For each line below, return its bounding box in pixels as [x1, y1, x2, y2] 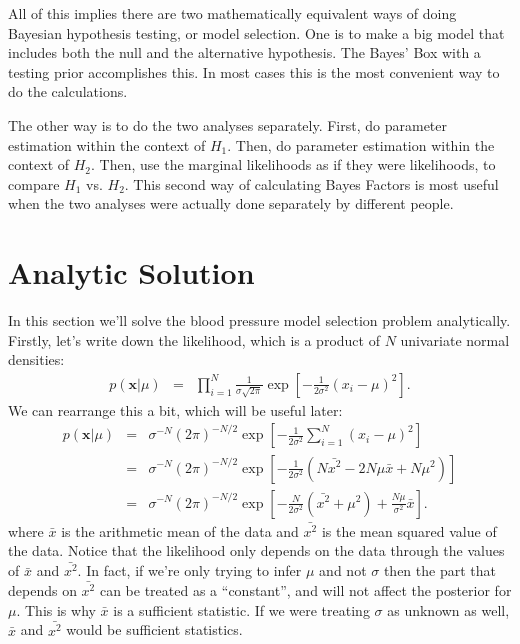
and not [319, 560, 367, 581]
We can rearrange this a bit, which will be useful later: [8, 399, 343, 420]
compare [8, 173, 60, 194]
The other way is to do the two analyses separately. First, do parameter [8, 114, 448, 135]
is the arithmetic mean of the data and [61, 520, 299, 541]
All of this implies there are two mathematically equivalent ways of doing [8, 3, 457, 23]
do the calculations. [8, 81, 128, 102]
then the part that [383, 560, 496, 581]
